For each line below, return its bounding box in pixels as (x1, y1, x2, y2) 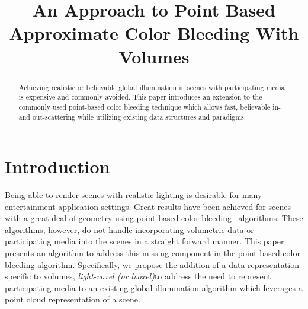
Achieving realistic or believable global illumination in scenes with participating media (18, 82, 285, 92)
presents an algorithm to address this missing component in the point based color (5, 247, 300, 259)
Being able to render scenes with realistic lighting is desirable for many (5, 189, 262, 201)
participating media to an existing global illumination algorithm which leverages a (5, 281, 303, 294)
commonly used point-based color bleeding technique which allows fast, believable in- (18, 101, 281, 112)
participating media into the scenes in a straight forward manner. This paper (5, 235, 284, 247)
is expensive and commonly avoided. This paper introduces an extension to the (18, 92, 262, 102)
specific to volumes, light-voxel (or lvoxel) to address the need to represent (5, 270, 271, 282)
